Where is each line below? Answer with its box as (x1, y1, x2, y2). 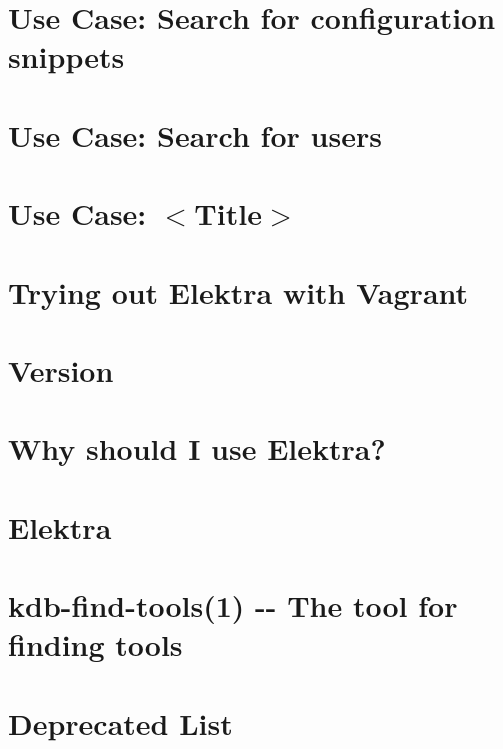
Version (8, 349, 114, 390)
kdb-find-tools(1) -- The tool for (8, 585, 458, 625)
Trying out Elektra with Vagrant (8, 271, 469, 312)
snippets (8, 36, 125, 77)
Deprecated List (8, 702, 233, 743)
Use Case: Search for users (8, 114, 382, 155)
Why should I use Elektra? (8, 428, 386, 469)
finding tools (8, 624, 183, 665)
